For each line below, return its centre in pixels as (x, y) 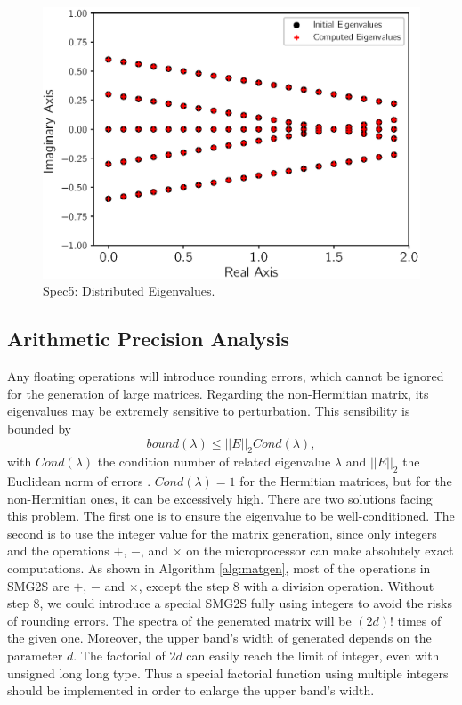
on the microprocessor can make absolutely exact (320, 551)
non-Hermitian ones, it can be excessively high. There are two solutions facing (220, 498)
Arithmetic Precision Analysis (149, 339)
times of (419, 620)
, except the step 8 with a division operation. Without (286, 585)
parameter (35, 656)
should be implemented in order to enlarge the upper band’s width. (191, 690)
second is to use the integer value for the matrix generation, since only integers (222, 533)
